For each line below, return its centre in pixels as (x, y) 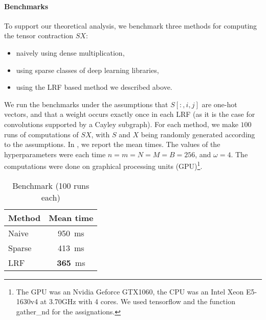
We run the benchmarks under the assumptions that (86, 104)
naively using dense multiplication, (70, 52)
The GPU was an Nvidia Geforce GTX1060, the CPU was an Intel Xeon (130, 291)
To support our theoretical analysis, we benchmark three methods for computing (131, 25)
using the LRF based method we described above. (94, 87)
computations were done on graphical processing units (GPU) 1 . (103, 165)
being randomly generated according (198, 134)
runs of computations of (41, 134)
